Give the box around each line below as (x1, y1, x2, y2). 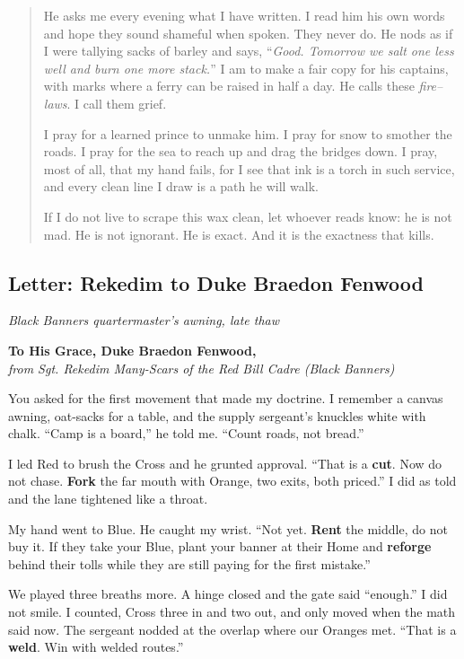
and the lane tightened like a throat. (8, 489, 208, 508)
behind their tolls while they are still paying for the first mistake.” (8, 554, 371, 573)
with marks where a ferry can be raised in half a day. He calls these (43, 76, 415, 95)
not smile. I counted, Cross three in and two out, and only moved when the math (8, 602, 456, 621)
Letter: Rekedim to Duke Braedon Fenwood (8, 268, 424, 296)
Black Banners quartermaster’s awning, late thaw (8, 311, 280, 329)
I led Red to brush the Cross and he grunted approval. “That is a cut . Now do (8, 453, 442, 472)
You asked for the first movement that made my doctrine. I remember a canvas (8, 389, 443, 408)
